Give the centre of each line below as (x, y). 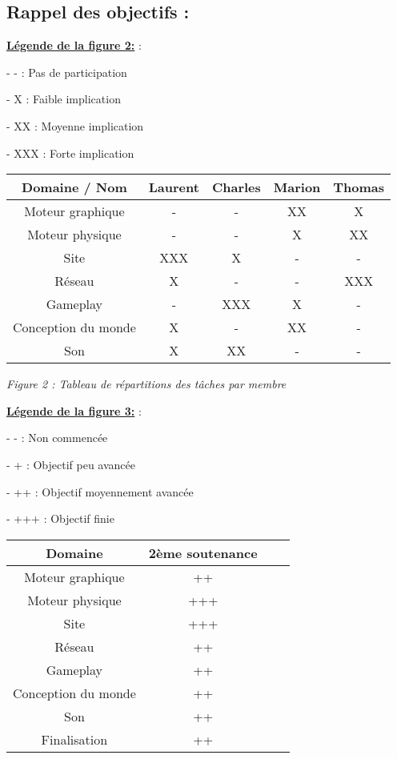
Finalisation (74, 739)
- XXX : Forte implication (70, 153)
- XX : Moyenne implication (75, 125)
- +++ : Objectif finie (60, 518)
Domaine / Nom (74, 187)
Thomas (359, 187)
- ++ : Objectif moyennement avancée (100, 491)
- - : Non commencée (57, 438)
